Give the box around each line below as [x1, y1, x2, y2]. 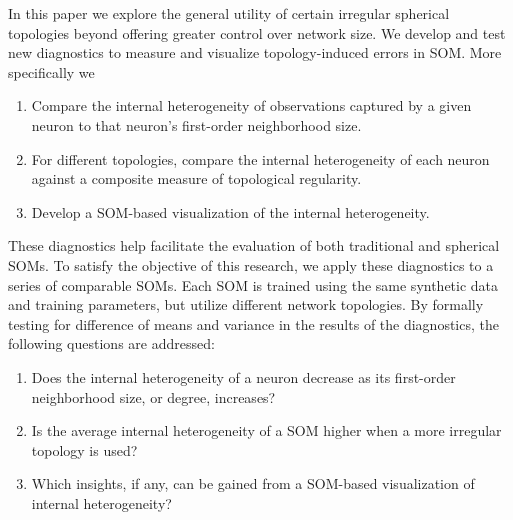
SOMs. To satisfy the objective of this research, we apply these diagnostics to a [8, 254, 494, 275]
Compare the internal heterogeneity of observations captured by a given [31, 95, 472, 116]
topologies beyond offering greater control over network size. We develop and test [8, 22, 506, 43]
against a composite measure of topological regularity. [31, 168, 362, 189]
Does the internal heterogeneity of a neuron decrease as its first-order [31, 366, 456, 387]
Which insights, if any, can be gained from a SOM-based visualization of [31, 473, 475, 494]
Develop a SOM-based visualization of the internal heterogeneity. [31, 201, 430, 222]
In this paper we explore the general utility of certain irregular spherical [8, 3, 450, 23]
